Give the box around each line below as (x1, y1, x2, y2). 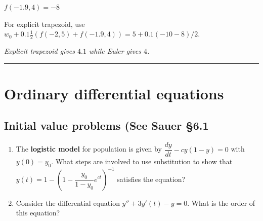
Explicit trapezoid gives (4, 46, 75, 56)
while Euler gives (89, 46, 141, 56)
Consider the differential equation (16, 197, 120, 208)
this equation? (16, 207, 60, 218)
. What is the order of (187, 197, 255, 208)
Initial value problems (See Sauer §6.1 (4, 118, 209, 133)
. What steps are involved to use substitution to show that (51, 156, 233, 167)
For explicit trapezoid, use (4, 18, 85, 29)
